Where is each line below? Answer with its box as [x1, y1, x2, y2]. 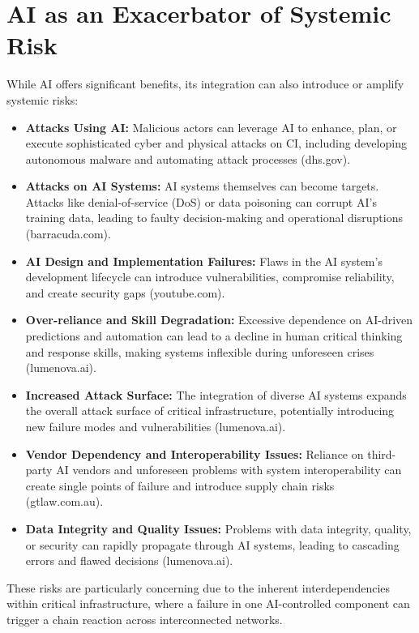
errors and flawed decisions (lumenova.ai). [25, 552, 233, 569]
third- [367, 445, 396, 462]
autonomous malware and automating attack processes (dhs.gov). [25, 150, 351, 167]
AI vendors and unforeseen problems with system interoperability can [56, 461, 402, 478]
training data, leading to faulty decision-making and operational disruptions [25, 209, 403, 226]
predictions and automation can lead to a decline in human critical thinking [25, 327, 403, 344]
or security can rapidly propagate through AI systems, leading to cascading [25, 536, 400, 553]
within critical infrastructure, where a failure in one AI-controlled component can [6, 595, 410, 612]
